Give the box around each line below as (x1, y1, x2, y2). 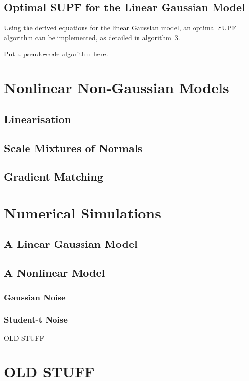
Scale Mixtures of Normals (4, 140, 142, 155)
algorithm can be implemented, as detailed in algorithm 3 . (4, 32, 180, 42)
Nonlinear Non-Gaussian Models (4, 78, 229, 98)
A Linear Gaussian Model (4, 236, 138, 251)
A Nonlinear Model (4, 265, 105, 280)
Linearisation (4, 111, 71, 126)
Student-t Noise (4, 313, 68, 326)
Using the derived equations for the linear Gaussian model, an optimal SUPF (4, 23, 237, 33)
